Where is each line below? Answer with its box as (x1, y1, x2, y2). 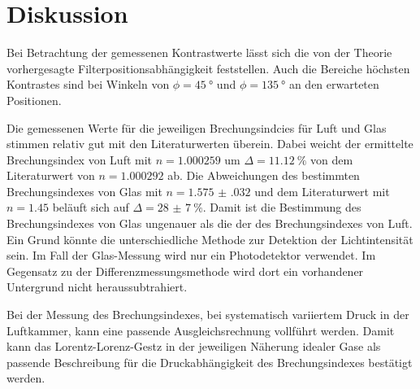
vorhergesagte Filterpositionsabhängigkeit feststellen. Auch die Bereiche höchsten (6, 59, 410, 76)
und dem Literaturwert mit (254, 182, 390, 199)
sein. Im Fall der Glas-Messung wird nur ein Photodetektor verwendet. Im (6, 247, 376, 264)
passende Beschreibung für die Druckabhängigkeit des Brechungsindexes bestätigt (6, 353, 413, 370)
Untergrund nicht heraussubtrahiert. (6, 278, 188, 295)
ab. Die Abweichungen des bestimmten (167, 167, 360, 184)
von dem (310, 151, 353, 168)
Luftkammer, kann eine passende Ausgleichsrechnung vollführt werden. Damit (6, 321, 395, 339)
